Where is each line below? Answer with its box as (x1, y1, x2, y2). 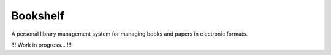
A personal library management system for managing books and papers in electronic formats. (11, 30, 248, 37)
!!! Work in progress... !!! (11, 41, 72, 48)
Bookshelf (11, 9, 64, 22)
